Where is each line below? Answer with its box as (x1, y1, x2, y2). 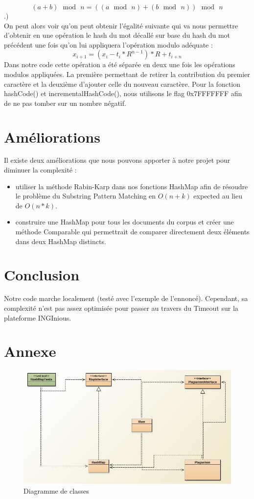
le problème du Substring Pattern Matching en (15, 191, 156, 201)
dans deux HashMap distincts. (15, 236, 106, 246)
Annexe (4, 341, 56, 361)
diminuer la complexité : (4, 165, 77, 175)
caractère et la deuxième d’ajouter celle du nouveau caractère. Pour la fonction (4, 78, 241, 89)
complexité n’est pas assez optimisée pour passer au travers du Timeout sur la (4, 302, 238, 313)
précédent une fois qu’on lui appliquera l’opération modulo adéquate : (4, 39, 213, 50)
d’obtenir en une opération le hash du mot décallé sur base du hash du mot (4, 30, 231, 40)
